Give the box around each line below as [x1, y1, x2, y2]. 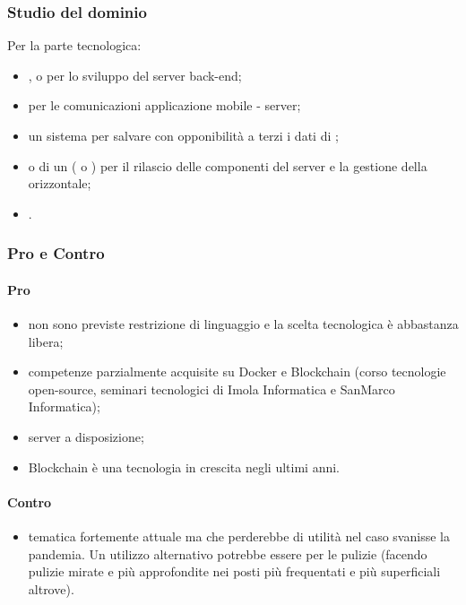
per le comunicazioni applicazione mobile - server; [28, 96, 301, 115]
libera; [28, 332, 64, 350]
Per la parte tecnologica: [7, 36, 142, 55]
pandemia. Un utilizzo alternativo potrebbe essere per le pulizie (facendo [28, 544, 427, 563]
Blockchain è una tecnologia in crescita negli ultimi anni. [28, 457, 340, 476]
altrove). [28, 579, 74, 598]
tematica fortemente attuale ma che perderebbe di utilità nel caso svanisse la [28, 526, 450, 545]
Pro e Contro [7, 242, 105, 264]
